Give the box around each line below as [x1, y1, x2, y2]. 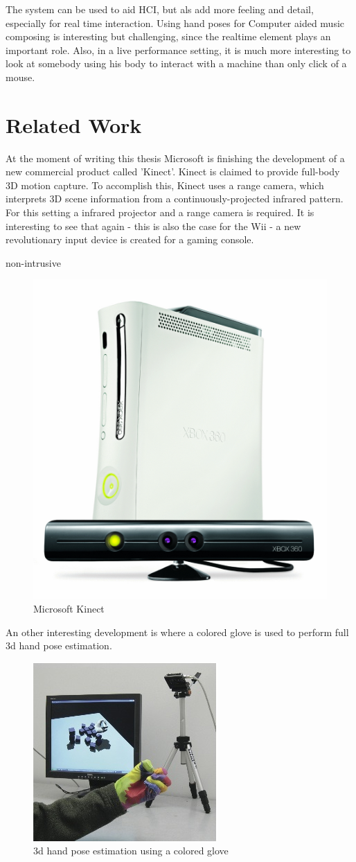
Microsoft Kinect [33, 601, 105, 615]
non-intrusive [6, 255, 61, 270]
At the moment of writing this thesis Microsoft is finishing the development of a [6, 150, 345, 165]
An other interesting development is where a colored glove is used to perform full [6, 624, 349, 639]
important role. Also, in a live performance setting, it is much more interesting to [6, 42, 351, 57]
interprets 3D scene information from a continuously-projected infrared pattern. [6, 191, 344, 206]
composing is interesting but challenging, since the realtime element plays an [6, 29, 331, 44]
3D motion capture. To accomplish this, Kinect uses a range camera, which [6, 177, 324, 192]
